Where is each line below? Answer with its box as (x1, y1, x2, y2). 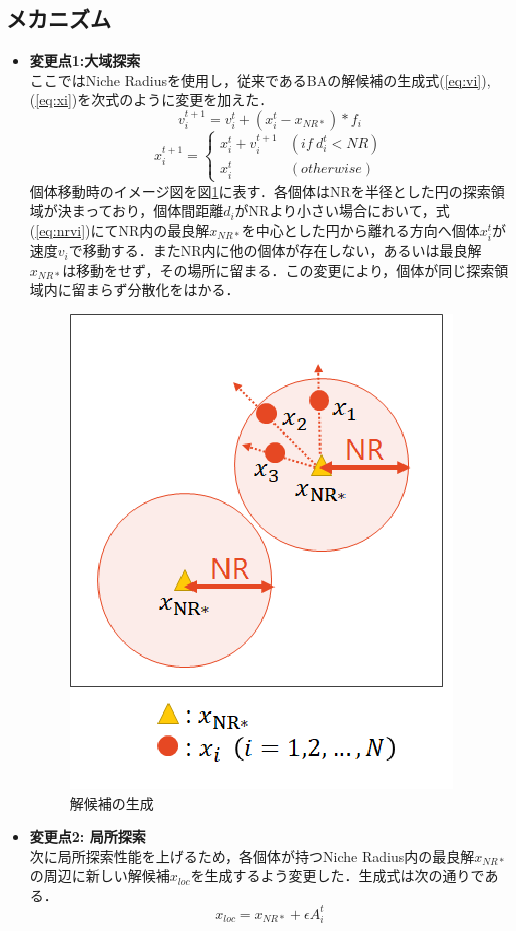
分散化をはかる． (127, 279, 240, 300)
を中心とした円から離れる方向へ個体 (241, 219, 480, 240)
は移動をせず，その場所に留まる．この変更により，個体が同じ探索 (62, 259, 495, 280)
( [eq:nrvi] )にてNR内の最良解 (29, 219, 210, 240)
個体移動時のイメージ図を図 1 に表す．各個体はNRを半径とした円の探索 (29, 180, 491, 201)
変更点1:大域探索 (29, 50, 141, 71)
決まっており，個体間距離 (57, 200, 224, 221)
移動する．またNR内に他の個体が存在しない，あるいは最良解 (82, 240, 482, 261)
